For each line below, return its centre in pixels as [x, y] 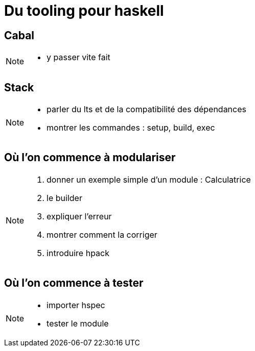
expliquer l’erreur [79, 216]
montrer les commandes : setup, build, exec [131, 128]
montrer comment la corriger [102, 234]
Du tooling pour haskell [84, 11]
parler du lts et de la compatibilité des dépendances [146, 109]
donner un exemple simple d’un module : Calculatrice [149, 179]
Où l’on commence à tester [74, 283]
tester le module [78, 323]
